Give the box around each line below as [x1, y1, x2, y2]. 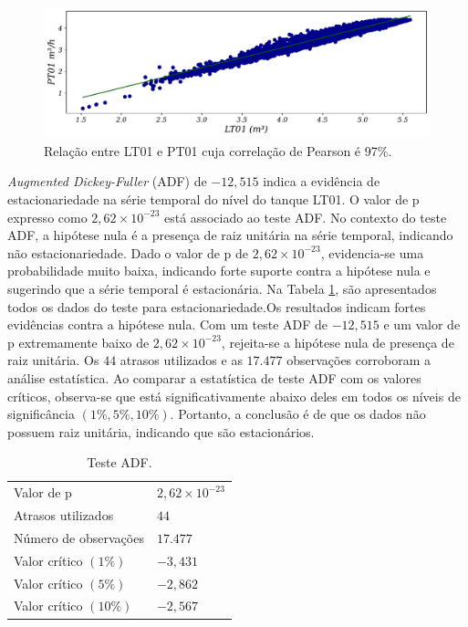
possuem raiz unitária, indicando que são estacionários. [7, 422, 315, 441]
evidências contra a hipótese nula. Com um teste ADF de [7, 315, 328, 334]
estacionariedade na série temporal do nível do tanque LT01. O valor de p [7, 190, 420, 209]
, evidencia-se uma [320, 243, 424, 262]
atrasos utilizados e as [120, 350, 243, 370]
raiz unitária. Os [7, 350, 99, 370]
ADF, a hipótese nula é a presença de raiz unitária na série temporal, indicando [7, 225, 453, 245]
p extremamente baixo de [7, 332, 150, 351]
